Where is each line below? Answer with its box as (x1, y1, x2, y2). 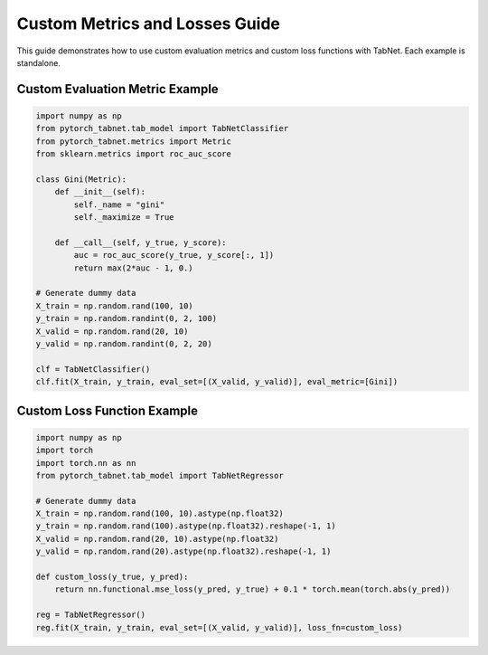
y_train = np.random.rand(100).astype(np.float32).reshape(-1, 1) (35, 521, 336, 531)
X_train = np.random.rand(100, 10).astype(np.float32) (35, 508, 284, 519)
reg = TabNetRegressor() (35, 610, 146, 620)
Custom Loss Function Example (16, 403, 199, 418)
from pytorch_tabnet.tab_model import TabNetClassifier (35, 123, 289, 134)
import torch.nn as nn (35, 458, 136, 468)
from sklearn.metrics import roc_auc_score (35, 149, 232, 159)
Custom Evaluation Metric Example (16, 81, 219, 97)
